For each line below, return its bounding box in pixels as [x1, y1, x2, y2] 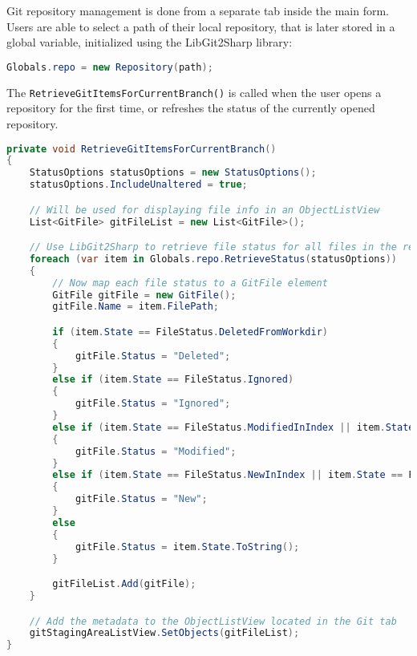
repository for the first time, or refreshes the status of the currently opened [6, 99, 375, 116]
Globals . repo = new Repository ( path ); [6, 61, 213, 73]
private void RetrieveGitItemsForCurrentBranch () [6, 143, 277, 155]
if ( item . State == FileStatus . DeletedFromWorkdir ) [52, 326, 329, 338]
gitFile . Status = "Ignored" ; [75, 398, 231, 410]
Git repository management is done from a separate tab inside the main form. [6, 2, 389, 18]
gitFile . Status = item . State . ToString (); [75, 541, 300, 553]
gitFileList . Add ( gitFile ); [52, 578, 196, 590]
